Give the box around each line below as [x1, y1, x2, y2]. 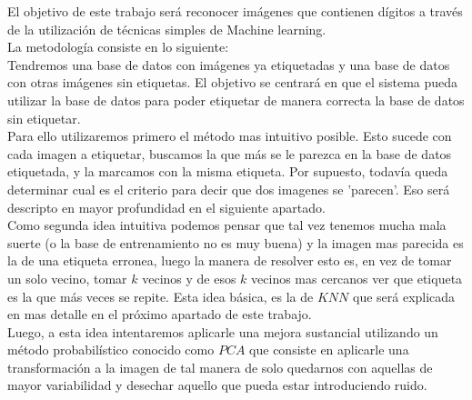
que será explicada [353, 286, 456, 305]
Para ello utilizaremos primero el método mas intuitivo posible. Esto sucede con [7, 126, 452, 145]
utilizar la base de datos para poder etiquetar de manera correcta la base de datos [7, 90, 465, 109]
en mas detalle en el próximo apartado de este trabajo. [7, 305, 312, 324]
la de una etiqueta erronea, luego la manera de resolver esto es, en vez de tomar [7, 251, 452, 270]
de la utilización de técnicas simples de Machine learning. [7, 19, 326, 38]
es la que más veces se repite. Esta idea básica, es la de [7, 286, 314, 305]
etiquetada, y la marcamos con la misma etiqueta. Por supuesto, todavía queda [7, 162, 448, 181]
